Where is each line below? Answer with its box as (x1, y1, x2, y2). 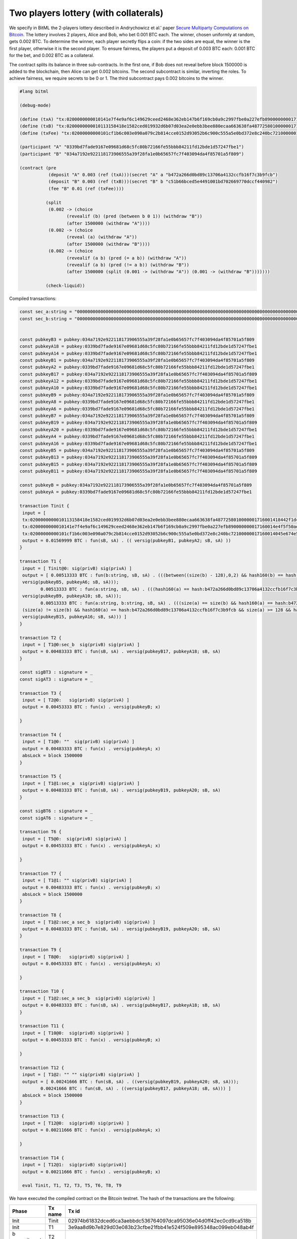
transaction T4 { (19, 732, 62, 737)
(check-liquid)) (45, 283, 85, 288)
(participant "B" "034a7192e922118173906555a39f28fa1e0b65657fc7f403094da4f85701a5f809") (19, 151, 245, 157)
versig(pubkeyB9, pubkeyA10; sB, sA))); (22, 593, 122, 599)
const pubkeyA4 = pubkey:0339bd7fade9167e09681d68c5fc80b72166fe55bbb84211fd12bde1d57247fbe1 (19, 434, 255, 440)
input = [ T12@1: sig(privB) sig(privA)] (22, 1162, 127, 1168)
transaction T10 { (19, 989, 64, 994)
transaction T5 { (19, 774, 62, 779)
